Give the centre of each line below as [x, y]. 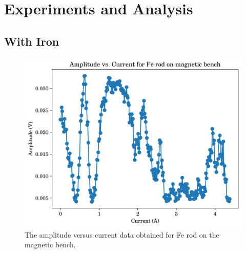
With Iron [32, 41]
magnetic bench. [50, 245]
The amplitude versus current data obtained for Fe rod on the [122, 234]
